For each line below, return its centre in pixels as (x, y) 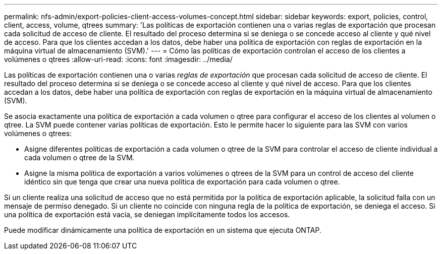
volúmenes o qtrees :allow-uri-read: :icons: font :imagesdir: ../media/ (118, 59)
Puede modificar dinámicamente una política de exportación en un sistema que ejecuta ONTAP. (163, 230)
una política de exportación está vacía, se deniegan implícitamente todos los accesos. (147, 214)
